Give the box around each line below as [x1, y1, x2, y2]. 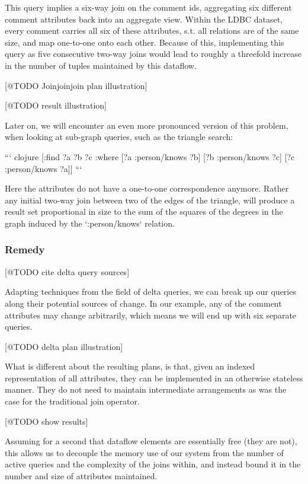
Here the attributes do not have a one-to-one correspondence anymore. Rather [5, 182, 289, 195]
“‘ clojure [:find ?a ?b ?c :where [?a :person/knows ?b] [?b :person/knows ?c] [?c [5, 150, 295, 163]
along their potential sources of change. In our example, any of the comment [5, 297, 282, 309]
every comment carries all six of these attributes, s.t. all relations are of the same [5, 24, 299, 37]
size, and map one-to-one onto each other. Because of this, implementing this [5, 36, 284, 48]
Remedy [5, 242, 45, 257]
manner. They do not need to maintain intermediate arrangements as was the [5, 383, 287, 396]
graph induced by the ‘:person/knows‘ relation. [5, 216, 175, 229]
